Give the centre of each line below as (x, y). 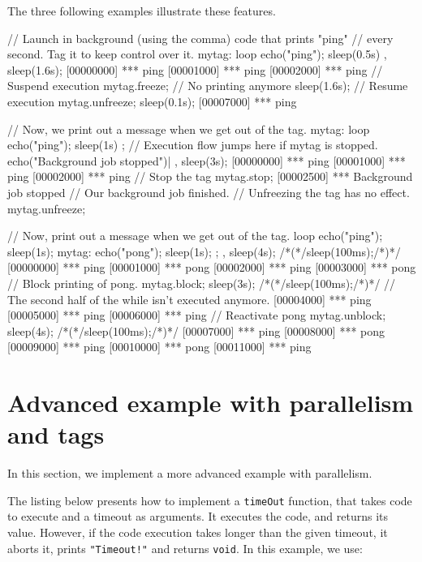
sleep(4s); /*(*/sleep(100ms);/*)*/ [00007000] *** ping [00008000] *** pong (196, 330)
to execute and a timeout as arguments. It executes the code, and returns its (198, 516)
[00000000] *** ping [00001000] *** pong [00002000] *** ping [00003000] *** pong (212, 267)
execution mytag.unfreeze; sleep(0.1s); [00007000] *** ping (152, 101)
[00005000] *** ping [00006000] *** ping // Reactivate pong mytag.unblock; (197, 315)
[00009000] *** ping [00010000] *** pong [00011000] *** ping (159, 347)
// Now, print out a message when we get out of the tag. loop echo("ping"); (195, 236)
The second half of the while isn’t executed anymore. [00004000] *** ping (189, 299)
